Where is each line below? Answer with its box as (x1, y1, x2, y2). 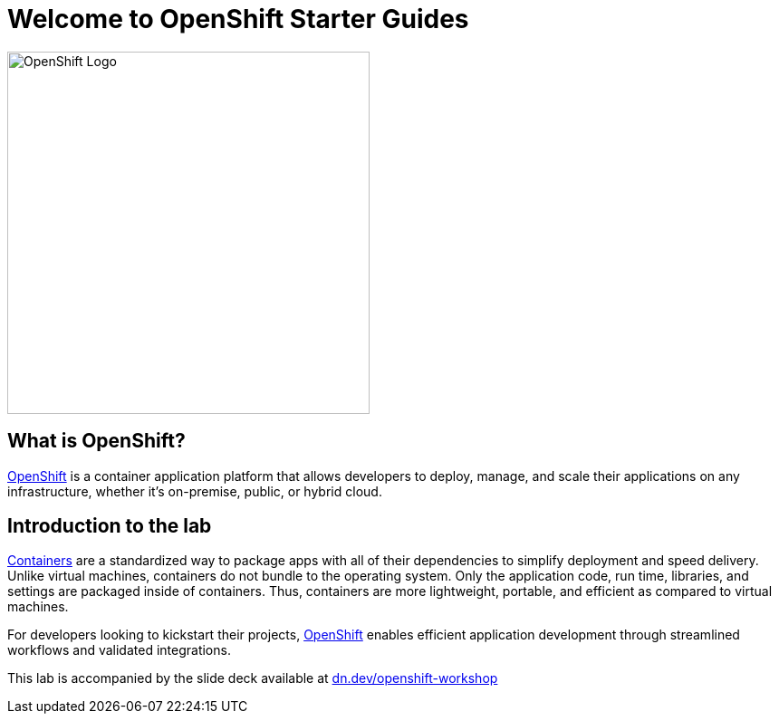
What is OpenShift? (7, 429, 186, 453)
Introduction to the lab (7, 514, 212, 538)
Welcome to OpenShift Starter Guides (7, 4, 469, 34)
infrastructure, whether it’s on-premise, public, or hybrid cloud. (7, 483, 382, 499)
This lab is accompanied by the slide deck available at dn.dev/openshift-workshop (7, 670, 498, 687)
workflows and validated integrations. (7, 642, 231, 659)
